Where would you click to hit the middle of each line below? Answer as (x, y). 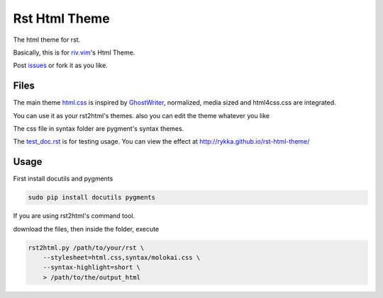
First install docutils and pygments (63, 179)
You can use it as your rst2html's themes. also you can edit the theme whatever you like (141, 115)
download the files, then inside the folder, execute (86, 229)
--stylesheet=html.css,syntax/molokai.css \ (122, 258)
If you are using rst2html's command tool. (74, 216)
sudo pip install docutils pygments (92, 197)
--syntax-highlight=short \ (92, 268)
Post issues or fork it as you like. (60, 65)
